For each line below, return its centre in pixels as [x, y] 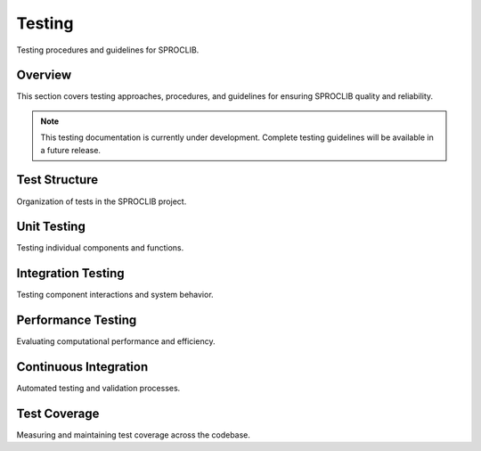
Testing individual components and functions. [100, 248]
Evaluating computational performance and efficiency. [116, 341]
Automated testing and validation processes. [98, 389]
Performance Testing [77, 320]
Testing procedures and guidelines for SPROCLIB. [108, 50]
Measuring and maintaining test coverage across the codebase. [134, 435]
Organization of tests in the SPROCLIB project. [102, 201]
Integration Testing [70, 273]
